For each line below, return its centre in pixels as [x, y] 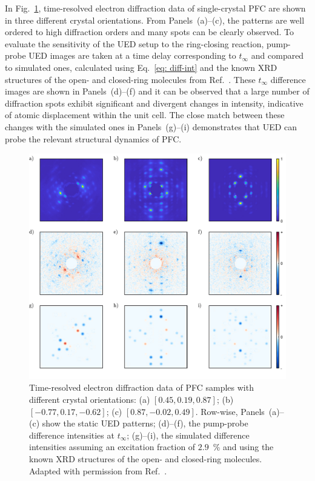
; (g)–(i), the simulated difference [188, 435]
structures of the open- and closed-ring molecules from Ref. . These [130, 79]
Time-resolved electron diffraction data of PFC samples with [141, 387]
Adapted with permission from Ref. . [98, 470]
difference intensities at [72, 435]
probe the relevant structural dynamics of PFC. [93, 138]
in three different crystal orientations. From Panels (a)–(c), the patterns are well [155, 20]
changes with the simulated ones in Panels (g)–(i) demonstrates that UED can [151, 126]
